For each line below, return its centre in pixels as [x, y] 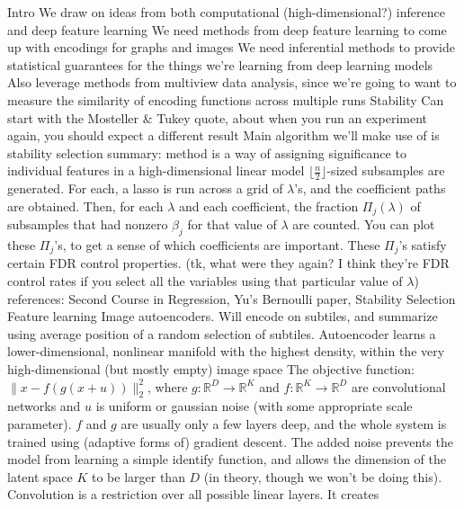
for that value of [232, 224]
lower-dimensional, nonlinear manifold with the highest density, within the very [226, 351]
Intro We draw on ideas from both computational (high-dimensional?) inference [226, 12]
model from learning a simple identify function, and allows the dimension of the [227, 459]
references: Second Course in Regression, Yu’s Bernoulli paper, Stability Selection [232, 298]
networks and [44, 406]
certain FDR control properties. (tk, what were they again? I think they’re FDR [228, 263]
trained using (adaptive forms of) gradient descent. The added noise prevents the [230, 441]
